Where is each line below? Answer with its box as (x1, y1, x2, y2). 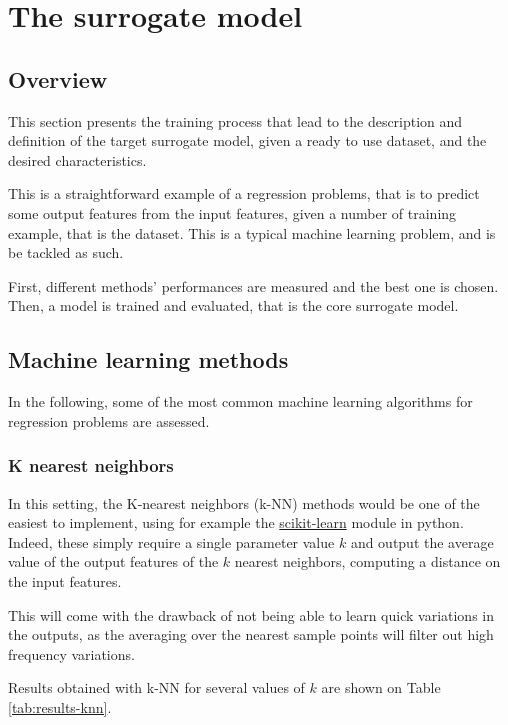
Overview (8, 63, 108, 94)
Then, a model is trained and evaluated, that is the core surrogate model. (8, 295, 459, 316)
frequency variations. (8, 643, 135, 664)
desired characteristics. (8, 149, 147, 170)
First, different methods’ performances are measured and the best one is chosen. (8, 275, 499, 296)
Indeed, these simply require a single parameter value (8, 531, 335, 552)
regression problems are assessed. (8, 410, 210, 431)
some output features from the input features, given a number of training (8, 202, 457, 223)
